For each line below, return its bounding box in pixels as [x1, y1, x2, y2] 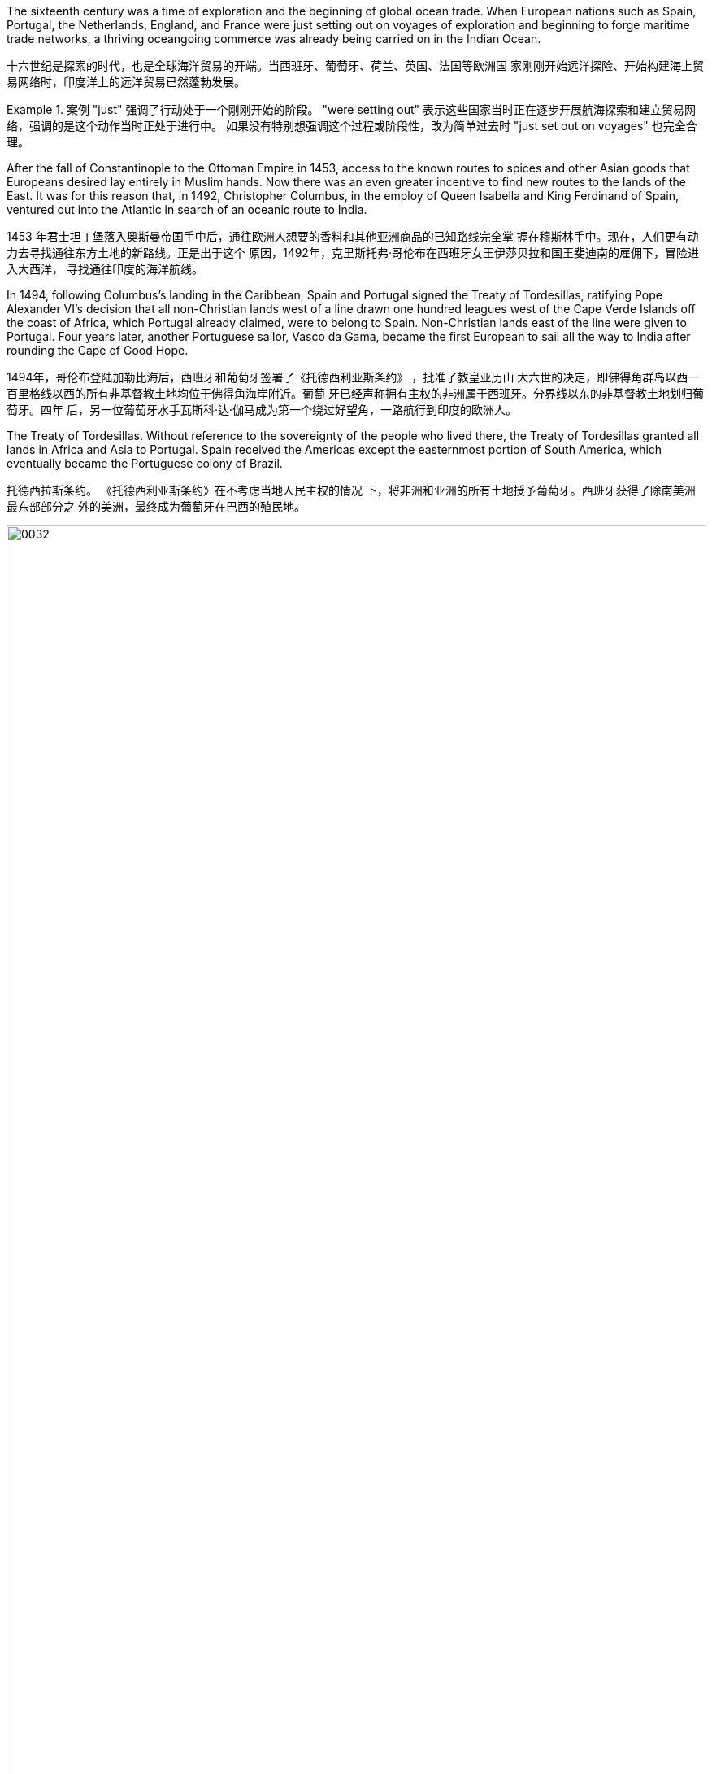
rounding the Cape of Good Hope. [7, 343, 189, 357]
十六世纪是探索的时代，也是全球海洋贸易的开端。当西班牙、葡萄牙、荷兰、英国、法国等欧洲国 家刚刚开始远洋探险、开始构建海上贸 [7, 59, 704, 72]
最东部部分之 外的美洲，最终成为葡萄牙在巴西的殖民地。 [7, 499, 306, 513]
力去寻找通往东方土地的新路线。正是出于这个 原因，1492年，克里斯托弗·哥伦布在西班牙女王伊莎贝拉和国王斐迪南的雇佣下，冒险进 [7, 246, 699, 259]
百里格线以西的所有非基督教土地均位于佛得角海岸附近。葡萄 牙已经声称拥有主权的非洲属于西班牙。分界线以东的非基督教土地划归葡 [7, 386, 704, 400]
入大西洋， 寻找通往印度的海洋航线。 [7, 262, 203, 276]
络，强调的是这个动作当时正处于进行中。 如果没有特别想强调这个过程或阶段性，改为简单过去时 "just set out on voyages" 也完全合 [7, 119, 697, 133]
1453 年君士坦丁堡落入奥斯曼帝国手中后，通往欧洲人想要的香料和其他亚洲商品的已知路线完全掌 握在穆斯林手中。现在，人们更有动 [7, 229, 699, 243]
